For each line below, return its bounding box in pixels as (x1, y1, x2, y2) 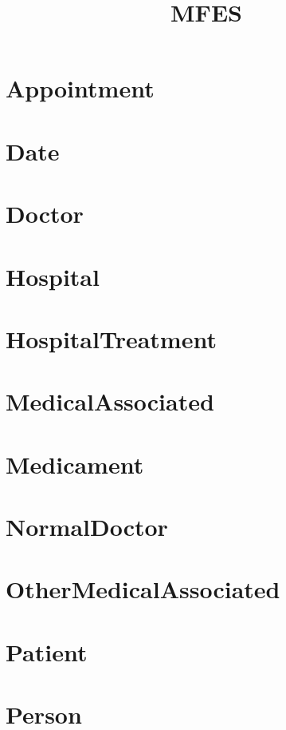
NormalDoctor (6, 510, 168, 542)
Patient (6, 635, 88, 668)
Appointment (6, 72, 155, 105)
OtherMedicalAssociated (6, 573, 280, 605)
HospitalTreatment (6, 322, 217, 355)
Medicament (6, 447, 144, 480)
